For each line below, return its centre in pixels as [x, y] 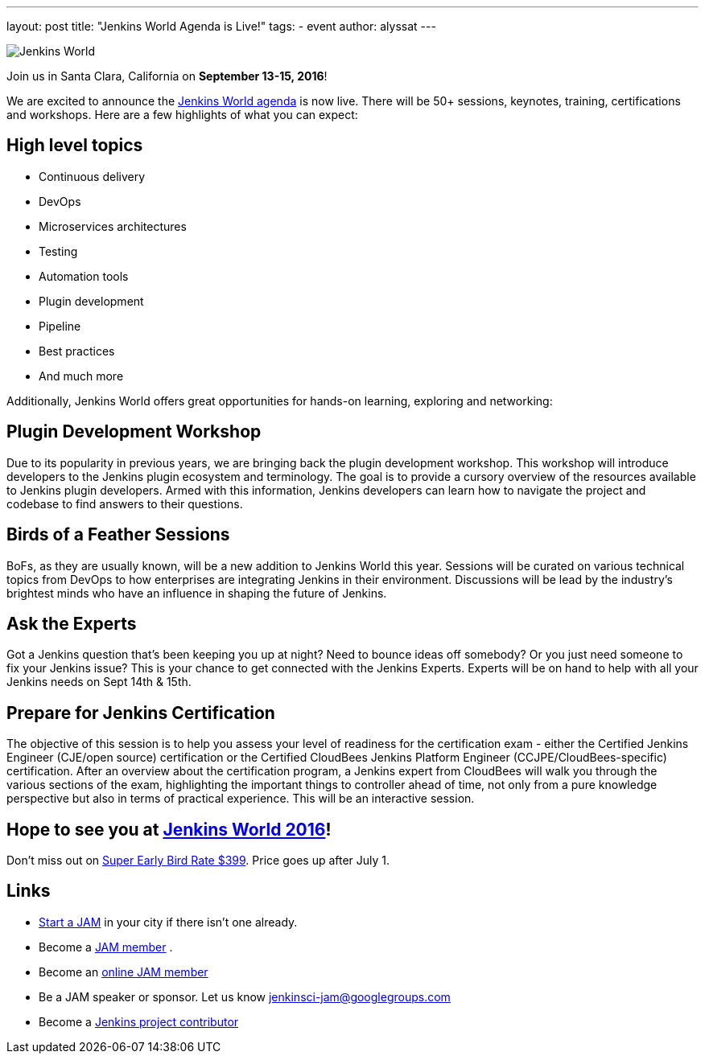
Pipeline [60, 326]
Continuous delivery [92, 176]
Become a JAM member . [106, 947]
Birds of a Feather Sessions [118, 535]
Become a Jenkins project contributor [139, 1021]
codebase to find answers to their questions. [125, 503]
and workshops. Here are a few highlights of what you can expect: [182, 115]
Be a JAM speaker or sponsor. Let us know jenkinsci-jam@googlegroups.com [245, 996]
